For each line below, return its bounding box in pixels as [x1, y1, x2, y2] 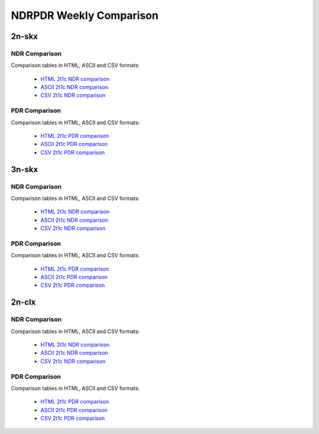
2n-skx [11, 31, 38, 41]
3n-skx [11, 164, 38, 174]
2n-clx [11, 297, 36, 307]
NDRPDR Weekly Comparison [11, 9, 159, 22]
